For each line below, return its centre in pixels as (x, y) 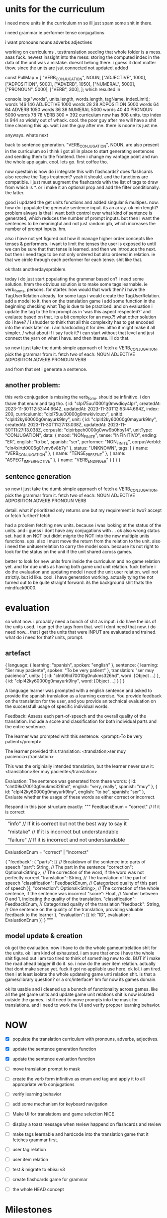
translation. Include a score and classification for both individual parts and (81, 721)
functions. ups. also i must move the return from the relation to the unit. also (83, 541)
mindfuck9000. (21, 588)
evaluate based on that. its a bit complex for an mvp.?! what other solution (81, 317)
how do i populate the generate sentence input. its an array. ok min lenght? (82, 207)
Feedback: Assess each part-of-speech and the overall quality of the (76, 716)
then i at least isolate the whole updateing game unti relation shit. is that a (80, 974)
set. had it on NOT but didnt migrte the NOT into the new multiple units (77, 536)
